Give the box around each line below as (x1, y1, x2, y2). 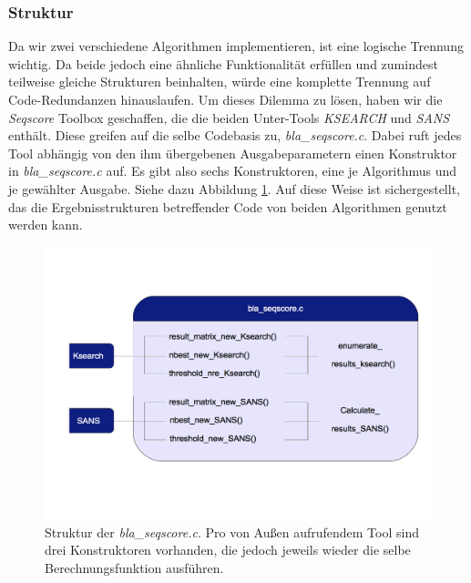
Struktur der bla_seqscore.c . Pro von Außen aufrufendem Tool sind (45, 522, 419, 541)
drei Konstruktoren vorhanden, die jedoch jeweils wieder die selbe (45, 540, 411, 559)
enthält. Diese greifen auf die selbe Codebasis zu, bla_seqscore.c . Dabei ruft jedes (8, 126, 462, 145)
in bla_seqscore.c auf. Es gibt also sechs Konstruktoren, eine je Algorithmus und (8, 161, 457, 180)
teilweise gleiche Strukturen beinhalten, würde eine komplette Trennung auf (8, 72, 431, 91)
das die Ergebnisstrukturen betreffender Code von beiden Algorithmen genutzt (8, 197, 447, 216)
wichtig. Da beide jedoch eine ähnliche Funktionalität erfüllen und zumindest (8, 54, 438, 73)
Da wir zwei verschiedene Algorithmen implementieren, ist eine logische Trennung (8, 36, 464, 56)
